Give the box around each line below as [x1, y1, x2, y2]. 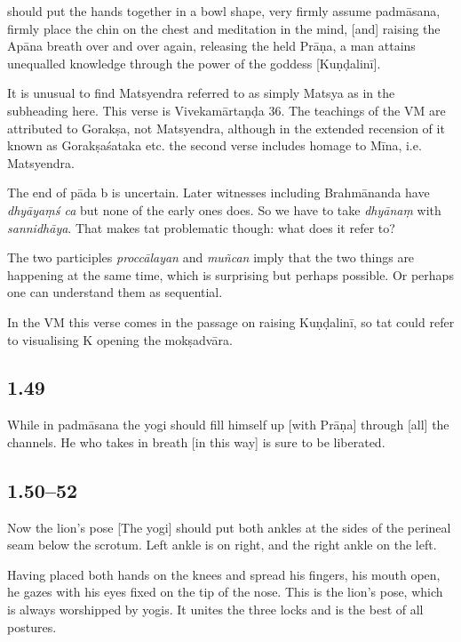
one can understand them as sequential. [7, 283, 223, 301]
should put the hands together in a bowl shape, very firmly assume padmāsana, [7, 2, 441, 20]
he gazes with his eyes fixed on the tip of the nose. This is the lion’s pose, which [7, 582, 443, 601]
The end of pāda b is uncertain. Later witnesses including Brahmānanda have [7, 183, 430, 202]
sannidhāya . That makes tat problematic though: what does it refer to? [7, 218, 395, 237]
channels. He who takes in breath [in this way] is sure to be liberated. [7, 432, 385, 451]
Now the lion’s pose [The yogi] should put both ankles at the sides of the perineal [7, 518, 451, 536]
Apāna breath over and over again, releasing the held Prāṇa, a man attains [7, 36, 416, 55]
